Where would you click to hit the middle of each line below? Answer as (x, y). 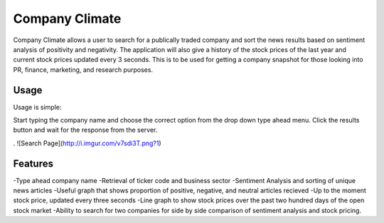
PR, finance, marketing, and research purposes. (83, 69)
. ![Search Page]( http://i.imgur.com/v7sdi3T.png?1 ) (87, 143)
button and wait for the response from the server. (85, 130)
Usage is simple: (37, 107)
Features (33, 164)
